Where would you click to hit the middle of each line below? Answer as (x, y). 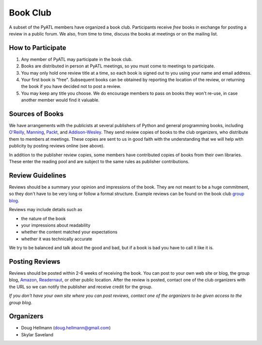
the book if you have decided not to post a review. (71, 86)
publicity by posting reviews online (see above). (57, 146)
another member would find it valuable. (60, 100)
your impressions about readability (56, 225)
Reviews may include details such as (46, 210)
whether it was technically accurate (57, 239)
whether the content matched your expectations (69, 232)
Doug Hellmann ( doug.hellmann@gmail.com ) (66, 328)
